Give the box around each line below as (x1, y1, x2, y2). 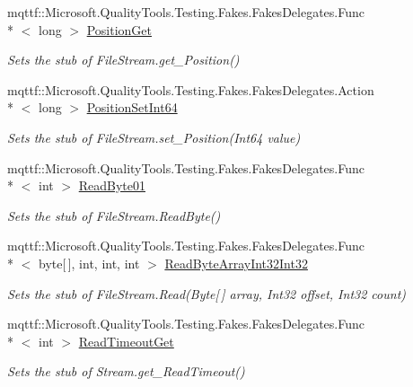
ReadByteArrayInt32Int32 (164, 253, 308, 272)
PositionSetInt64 (86, 98, 178, 117)
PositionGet (86, 20, 152, 39)
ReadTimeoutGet (78, 331, 174, 350)
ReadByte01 (78, 176, 145, 195)
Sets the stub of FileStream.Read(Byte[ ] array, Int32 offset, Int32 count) (7, 284, 407, 303)
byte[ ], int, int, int (38, 253, 140, 272)
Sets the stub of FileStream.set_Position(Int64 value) (7, 128, 301, 146)
